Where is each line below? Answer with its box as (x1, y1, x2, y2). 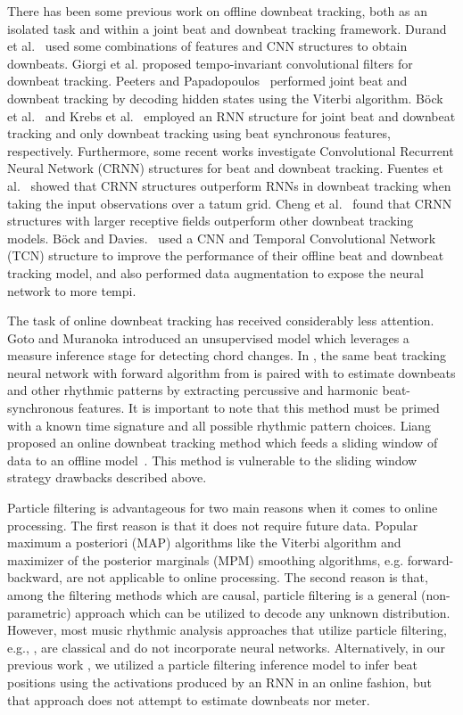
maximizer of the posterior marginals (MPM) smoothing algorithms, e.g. (7, 550, 404, 569)
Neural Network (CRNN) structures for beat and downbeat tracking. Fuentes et (7, 159, 443, 177)
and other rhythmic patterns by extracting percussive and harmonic (7, 381, 378, 399)
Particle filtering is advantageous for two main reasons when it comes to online (7, 498, 438, 517)
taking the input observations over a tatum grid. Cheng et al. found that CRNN (7, 193, 452, 212)
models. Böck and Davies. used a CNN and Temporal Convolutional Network (7, 228, 436, 247)
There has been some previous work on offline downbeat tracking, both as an (7, 2, 428, 20)
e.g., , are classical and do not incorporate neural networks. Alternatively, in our (7, 637, 445, 656)
